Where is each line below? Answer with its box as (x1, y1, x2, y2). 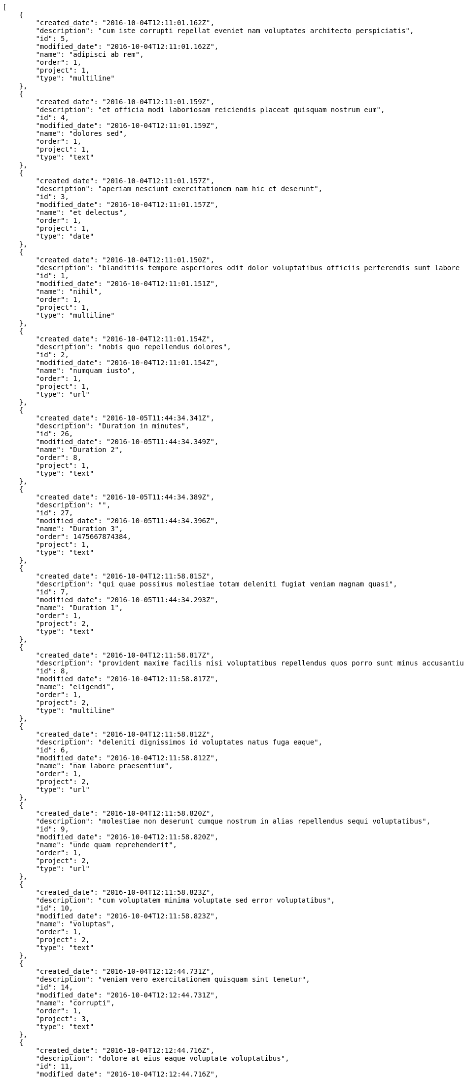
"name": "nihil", (36, 288, 103, 295)
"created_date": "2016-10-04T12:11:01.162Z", (36, 19, 214, 27)
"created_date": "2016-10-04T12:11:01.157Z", (36, 177, 214, 185)
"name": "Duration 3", (36, 525, 123, 533)
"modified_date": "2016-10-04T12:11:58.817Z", (36, 675, 219, 683)
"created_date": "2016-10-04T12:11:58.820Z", (36, 809, 214, 817)
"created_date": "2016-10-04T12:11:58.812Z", (36, 730, 214, 738)
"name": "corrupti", (36, 999, 115, 1007)
